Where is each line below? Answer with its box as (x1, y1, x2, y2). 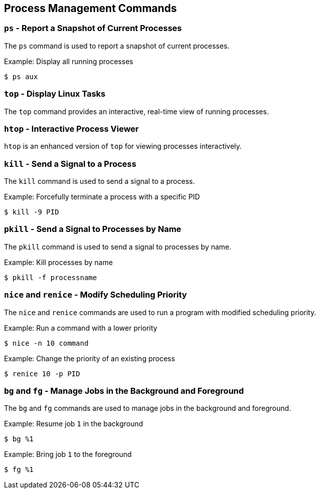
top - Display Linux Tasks (4, 89, 106, 99)
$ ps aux (4, 72, 38, 81)
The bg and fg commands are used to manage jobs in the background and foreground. (4, 404, 291, 413)
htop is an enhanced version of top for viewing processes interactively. (4, 142, 242, 151)
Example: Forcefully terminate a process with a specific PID (4, 192, 200, 201)
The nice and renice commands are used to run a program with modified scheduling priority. (4, 308, 316, 317)
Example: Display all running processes (4, 57, 133, 66)
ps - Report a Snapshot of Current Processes (4, 23, 182, 34)
